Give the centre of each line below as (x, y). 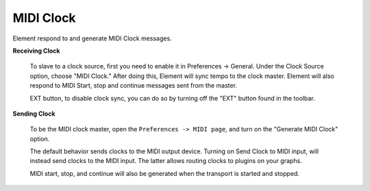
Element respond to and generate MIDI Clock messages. (92, 38)
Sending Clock (34, 114)
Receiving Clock (36, 51)
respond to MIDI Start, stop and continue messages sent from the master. (134, 86)
